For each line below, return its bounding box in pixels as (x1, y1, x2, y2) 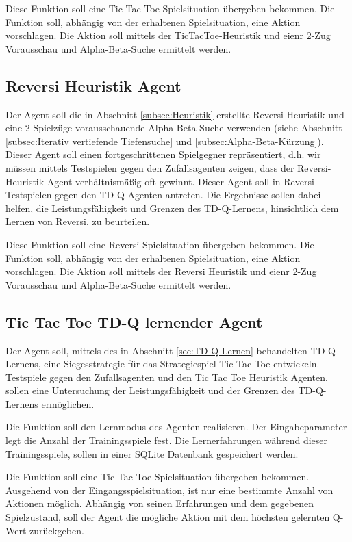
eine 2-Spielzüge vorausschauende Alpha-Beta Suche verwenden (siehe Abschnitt (5, 120, 342, 135)
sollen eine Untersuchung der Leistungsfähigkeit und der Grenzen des (5, 383, 295, 398)
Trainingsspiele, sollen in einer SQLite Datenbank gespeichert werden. (5, 446, 299, 461)
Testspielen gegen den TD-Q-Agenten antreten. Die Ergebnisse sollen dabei (5, 188, 321, 202)
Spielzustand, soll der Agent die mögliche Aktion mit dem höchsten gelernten (5, 510, 330, 524)
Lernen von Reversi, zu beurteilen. (5, 214, 150, 229)
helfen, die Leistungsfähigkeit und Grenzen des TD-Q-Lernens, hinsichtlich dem (5, 201, 339, 215)
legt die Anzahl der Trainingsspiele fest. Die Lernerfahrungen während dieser (5, 433, 327, 448)
